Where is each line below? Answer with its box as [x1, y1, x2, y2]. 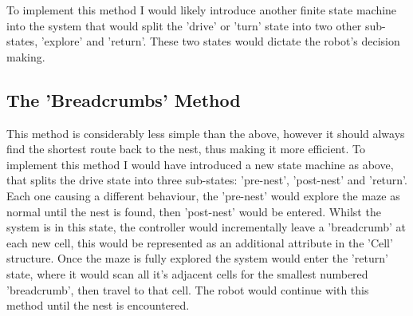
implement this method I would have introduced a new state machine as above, [6, 156, 394, 172]
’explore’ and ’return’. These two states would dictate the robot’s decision [41, 33, 400, 49]
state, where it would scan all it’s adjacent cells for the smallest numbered [6, 265, 368, 282]
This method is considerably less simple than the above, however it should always [6, 124, 405, 141]
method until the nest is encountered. [6, 297, 190, 314]
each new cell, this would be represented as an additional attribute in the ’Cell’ [6, 234, 393, 251]
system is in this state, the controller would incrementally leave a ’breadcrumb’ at [6, 219, 407, 235]
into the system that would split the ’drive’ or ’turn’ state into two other [6, 17, 362, 34]
